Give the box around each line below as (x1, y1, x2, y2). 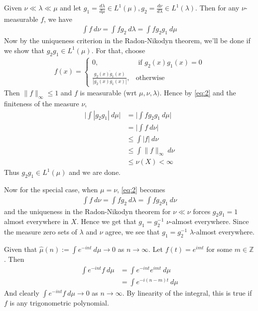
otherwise (135, 74, 165, 81)
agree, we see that (105, 227, 160, 237)
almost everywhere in (4, 216, 69, 227)
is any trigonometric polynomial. (9, 297, 109, 308)
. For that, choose (91, 45, 145, 55)
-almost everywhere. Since (169, 216, 249, 227)
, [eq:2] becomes (117, 184, 165, 195)
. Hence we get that (76, 216, 136, 227)
